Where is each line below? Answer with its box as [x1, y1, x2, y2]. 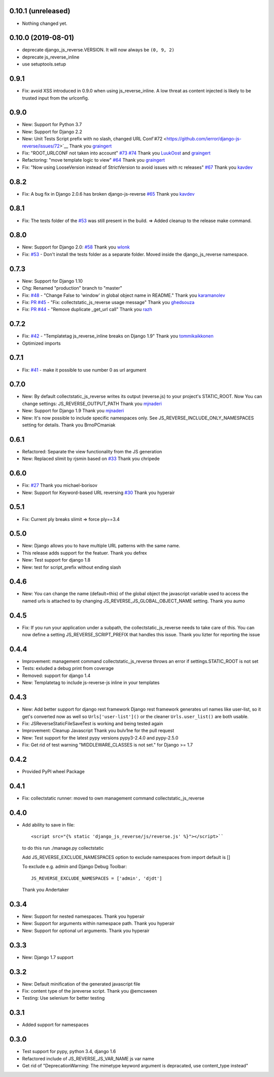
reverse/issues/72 [22, 143, 60, 149]
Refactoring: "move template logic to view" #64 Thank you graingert [22, 157, 165, 163]
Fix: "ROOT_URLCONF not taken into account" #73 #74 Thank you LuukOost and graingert [22, 150, 211, 156]
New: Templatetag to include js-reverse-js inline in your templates [22, 680, 160, 686]
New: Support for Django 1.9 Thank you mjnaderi [22, 408, 124, 414]
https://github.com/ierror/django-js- [166, 136, 242, 142]
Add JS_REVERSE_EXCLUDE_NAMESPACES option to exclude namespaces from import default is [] [22, 854, 230, 860]
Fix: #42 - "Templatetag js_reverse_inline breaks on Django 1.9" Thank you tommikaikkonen [22, 333, 214, 339]
